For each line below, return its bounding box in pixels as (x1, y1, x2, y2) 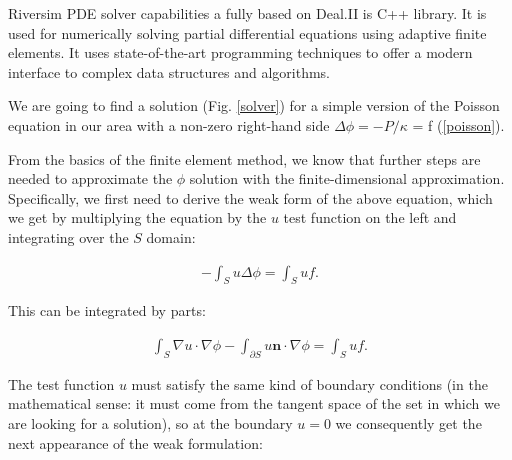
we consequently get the (335, 412, 482, 433)
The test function (8, 373, 115, 394)
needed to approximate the (8, 168, 173, 189)
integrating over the (8, 226, 129, 247)
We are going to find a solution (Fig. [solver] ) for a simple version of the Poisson (8, 95, 500, 116)
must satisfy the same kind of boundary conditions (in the (131, 373, 488, 394)
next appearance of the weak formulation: (8, 432, 263, 453)
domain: (146, 226, 196, 247)
